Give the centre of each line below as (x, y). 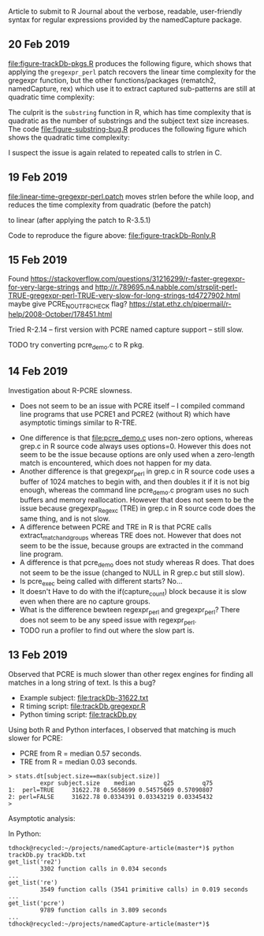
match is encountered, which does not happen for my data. (115, 462)
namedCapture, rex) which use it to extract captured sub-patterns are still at (132, 88)
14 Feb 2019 (38, 371)
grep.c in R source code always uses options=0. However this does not (135, 446)
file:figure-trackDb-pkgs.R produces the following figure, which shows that (130, 63)
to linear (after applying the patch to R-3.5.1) (80, 220)
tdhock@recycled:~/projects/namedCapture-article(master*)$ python (121, 848)
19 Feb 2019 (38, 178)
